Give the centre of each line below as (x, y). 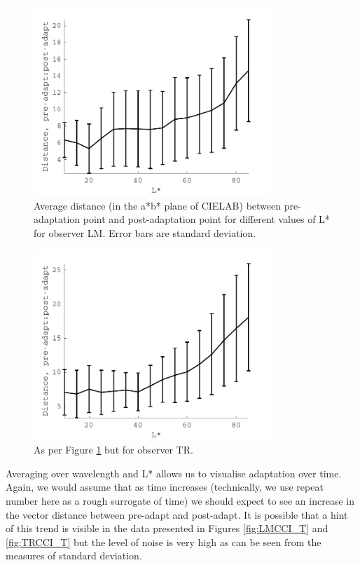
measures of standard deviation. (74, 556)
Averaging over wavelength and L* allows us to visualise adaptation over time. (174, 473)
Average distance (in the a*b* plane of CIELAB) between (158, 205)
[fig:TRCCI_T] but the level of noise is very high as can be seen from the (164, 542)
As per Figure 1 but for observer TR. (113, 450)
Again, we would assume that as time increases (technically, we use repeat (165, 487)
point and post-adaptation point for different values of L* (206, 219)
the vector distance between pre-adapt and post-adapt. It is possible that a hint (177, 514)
